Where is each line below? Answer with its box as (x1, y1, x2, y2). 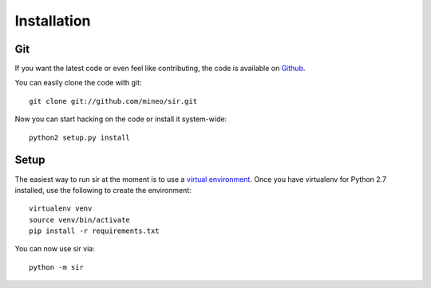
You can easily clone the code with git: (14, 78, 142, 88)
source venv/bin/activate (29, 215, 131, 224)
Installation (14, 12, 91, 30)
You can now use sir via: (14, 244, 95, 254)
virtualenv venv (29, 204, 93, 213)
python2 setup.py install (29, 132, 131, 142)
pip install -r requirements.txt (29, 227, 160, 235)
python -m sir (29, 262, 84, 271)
